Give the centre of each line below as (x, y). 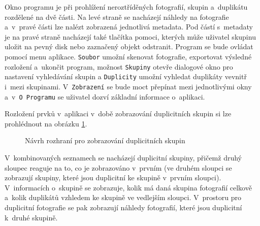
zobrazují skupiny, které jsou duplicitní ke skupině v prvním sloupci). (113, 177)
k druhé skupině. (31, 217)
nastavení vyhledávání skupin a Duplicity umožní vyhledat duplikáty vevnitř (126, 76)
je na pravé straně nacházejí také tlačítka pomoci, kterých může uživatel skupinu (130, 36)
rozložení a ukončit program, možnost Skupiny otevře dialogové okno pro (119, 66)
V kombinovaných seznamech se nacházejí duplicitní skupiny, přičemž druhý (123, 158)
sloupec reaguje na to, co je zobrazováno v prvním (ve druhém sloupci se (118, 167)
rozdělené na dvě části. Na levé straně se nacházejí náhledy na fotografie (117, 17)
